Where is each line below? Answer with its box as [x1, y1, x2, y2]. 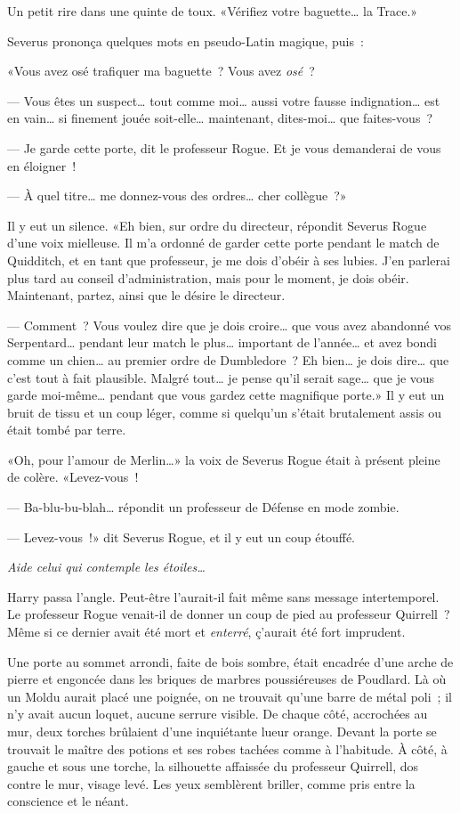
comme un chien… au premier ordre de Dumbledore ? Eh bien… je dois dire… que [7, 350, 449, 369]
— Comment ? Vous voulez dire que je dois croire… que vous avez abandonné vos [7, 315, 451, 334]
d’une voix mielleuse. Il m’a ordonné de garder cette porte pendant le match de [7, 233, 440, 252]
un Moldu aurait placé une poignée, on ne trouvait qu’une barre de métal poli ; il [7, 687, 452, 705]
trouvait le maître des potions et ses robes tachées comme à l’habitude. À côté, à [7, 739, 448, 758]
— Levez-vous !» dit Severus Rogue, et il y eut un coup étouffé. [7, 527, 355, 546]
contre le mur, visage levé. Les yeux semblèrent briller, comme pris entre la [7, 774, 416, 793]
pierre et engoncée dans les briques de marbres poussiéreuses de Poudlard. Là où [7, 670, 447, 688]
